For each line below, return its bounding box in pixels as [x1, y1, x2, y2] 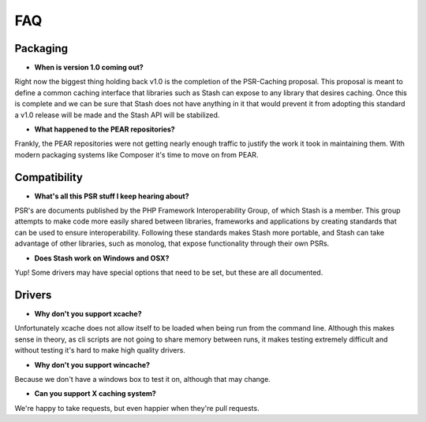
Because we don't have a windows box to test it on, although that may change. [14, 374, 271, 383]
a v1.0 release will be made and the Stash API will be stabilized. [14, 110, 220, 120]
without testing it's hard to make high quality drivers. [14, 346, 185, 355]
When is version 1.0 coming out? [34, 63, 144, 72]
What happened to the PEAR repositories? [34, 124, 175, 134]
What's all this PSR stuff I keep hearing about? [34, 191, 189, 201]
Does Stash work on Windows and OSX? [34, 253, 170, 263]
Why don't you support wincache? [34, 360, 150, 369]
